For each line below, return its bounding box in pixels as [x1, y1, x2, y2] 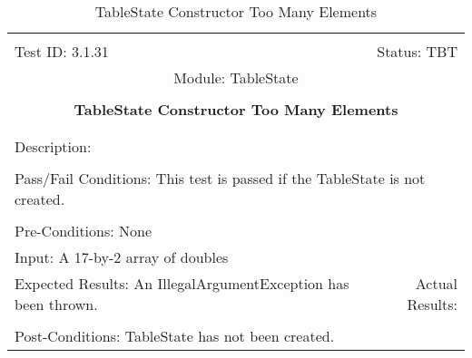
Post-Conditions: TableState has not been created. [15, 325, 335, 346]
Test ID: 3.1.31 [15, 41, 109, 62]
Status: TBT [377, 41, 457, 62]
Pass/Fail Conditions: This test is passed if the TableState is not [15, 168, 426, 189]
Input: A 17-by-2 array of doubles [15, 247, 229, 267]
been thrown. [15, 294, 98, 314]
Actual [415, 273, 457, 294]
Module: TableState [173, 67, 299, 88]
